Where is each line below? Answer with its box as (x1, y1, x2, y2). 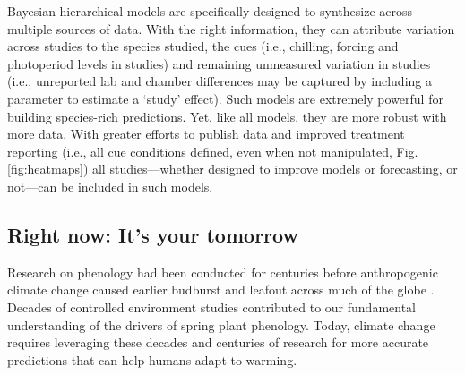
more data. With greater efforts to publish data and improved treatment (7, 124, 405, 143)
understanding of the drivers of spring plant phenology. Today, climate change (7, 315, 435, 334)
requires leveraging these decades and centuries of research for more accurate (7, 333, 429, 352)
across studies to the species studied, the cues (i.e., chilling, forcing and (7, 37, 399, 55)
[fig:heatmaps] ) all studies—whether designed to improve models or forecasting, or (7, 159, 458, 178)
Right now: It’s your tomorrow (7, 220, 298, 248)
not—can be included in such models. (7, 176, 213, 195)
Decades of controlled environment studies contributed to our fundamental (7, 297, 416, 316)
